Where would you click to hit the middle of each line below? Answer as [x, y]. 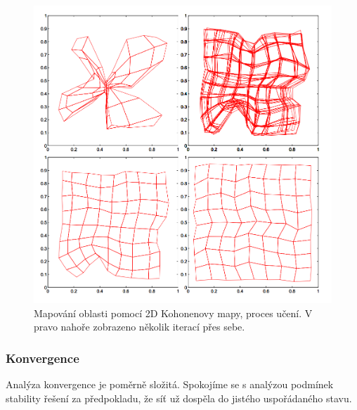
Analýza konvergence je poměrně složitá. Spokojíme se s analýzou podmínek [170, 384]
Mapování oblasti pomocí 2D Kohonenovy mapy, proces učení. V [173, 313]
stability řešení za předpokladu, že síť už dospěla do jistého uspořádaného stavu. [179, 398]
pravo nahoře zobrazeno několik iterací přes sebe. [139, 327]
